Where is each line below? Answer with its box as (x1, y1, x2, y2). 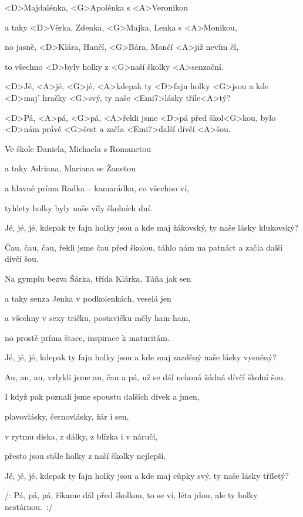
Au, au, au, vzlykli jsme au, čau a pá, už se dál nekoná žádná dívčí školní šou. (5, 370, 285, 383)
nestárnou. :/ (5, 501, 53, 513)
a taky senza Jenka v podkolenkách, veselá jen (5, 292, 171, 304)
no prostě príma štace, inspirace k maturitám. (5, 331, 170, 343)
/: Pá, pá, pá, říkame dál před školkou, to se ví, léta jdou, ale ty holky (5, 489, 258, 501)
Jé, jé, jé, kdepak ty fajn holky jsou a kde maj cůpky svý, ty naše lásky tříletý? (5, 469, 289, 481)
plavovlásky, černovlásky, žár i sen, (5, 410, 129, 423)
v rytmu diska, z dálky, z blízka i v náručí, (5, 430, 158, 442)
